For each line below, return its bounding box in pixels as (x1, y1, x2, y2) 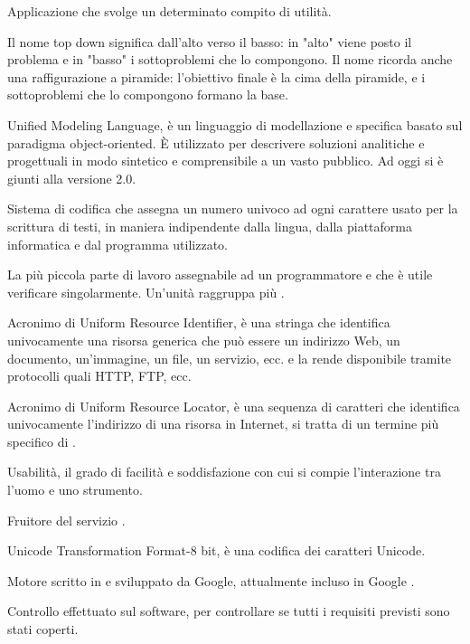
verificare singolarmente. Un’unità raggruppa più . (7, 282, 285, 301)
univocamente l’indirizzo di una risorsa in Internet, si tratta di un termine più (7, 414, 439, 433)
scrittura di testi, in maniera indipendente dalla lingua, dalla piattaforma (7, 216, 412, 235)
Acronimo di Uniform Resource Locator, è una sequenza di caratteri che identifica (7, 396, 460, 415)
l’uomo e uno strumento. (7, 480, 143, 499)
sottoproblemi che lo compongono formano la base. (7, 85, 288, 104)
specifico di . (7, 431, 76, 450)
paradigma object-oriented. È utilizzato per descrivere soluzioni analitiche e (7, 133, 425, 152)
